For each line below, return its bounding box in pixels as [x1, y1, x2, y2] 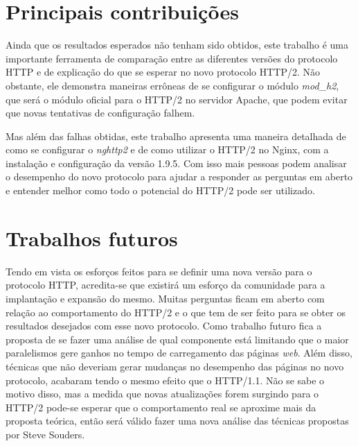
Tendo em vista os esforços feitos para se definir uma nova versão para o [6, 264, 312, 278]
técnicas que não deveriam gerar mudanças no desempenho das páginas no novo [6, 359, 344, 373]
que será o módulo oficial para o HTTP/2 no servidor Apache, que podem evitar [6, 92, 348, 106]
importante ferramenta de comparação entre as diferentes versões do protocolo [6, 51, 338, 65]
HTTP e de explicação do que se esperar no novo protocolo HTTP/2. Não [6, 65, 321, 79]
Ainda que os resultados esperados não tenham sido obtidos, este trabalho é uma [6, 37, 348, 52]
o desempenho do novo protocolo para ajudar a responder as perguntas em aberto [6, 169, 353, 184]
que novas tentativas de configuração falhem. [6, 105, 195, 120]
